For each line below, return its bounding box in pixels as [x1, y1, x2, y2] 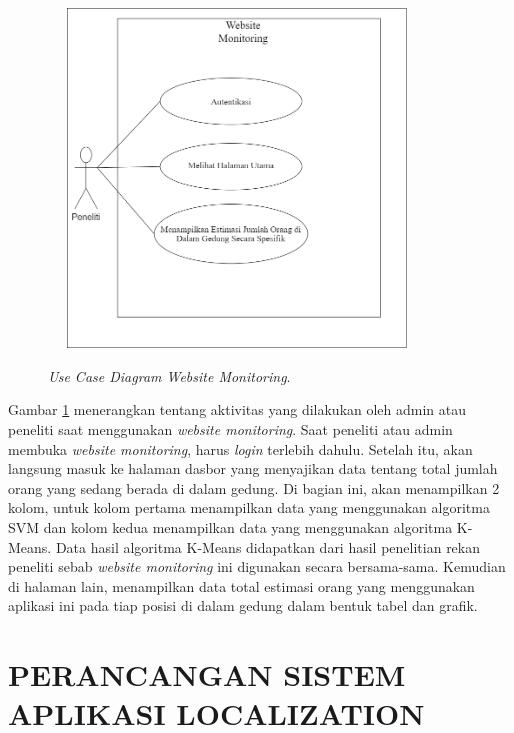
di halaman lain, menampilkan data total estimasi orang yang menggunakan [8, 575, 475, 596]
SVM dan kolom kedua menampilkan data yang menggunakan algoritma [8, 516, 453, 537]
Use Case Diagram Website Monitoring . [48, 365, 291, 386]
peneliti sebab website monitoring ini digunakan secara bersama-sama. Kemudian [8, 556, 506, 577]
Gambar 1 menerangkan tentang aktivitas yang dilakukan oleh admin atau [8, 399, 467, 420]
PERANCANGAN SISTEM [8, 654, 406, 695]
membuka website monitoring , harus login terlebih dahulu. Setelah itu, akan [8, 438, 473, 459]
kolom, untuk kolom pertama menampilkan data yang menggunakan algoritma [8, 497, 490, 518]
